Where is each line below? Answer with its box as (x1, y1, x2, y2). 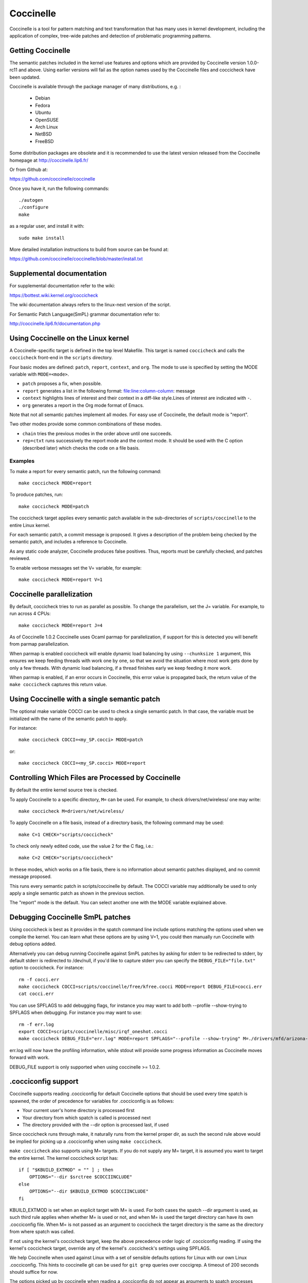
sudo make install (18, 235, 65, 241)
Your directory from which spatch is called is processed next (22, 1114, 151, 1121)
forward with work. (9, 1055, 50, 1061)
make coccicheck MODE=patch (18, 503, 89, 509)
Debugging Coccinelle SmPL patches (9, 913, 131, 922)
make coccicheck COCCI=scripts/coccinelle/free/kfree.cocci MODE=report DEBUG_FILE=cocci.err (18, 984, 262, 990)
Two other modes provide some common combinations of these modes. (9, 421, 162, 427)
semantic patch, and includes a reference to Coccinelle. (9, 539, 128, 545)
